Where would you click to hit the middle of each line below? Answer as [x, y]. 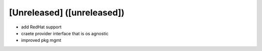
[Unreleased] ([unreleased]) [67, 13]
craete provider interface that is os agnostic [65, 33]
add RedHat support [41, 27]
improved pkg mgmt [41, 40]
